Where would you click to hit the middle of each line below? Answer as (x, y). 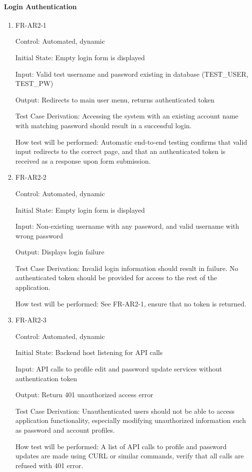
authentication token (46, 378)
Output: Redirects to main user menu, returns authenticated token (115, 99)
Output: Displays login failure (60, 252)
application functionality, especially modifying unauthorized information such (131, 420)
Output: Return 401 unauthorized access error (84, 395)
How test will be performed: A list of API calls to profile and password (121, 446)
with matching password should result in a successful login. (103, 125)
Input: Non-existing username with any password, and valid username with (127, 226)
